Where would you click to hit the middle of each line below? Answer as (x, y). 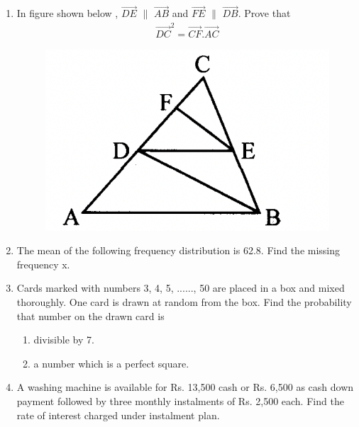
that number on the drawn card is (90, 315)
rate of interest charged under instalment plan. (118, 415)
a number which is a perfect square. (111, 363)
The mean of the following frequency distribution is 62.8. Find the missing (178, 250)
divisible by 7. (64, 340)
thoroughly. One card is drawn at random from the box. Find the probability (184, 302)
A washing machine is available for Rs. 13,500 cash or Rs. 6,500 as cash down (185, 387)
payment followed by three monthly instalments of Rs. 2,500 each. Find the (180, 401)
